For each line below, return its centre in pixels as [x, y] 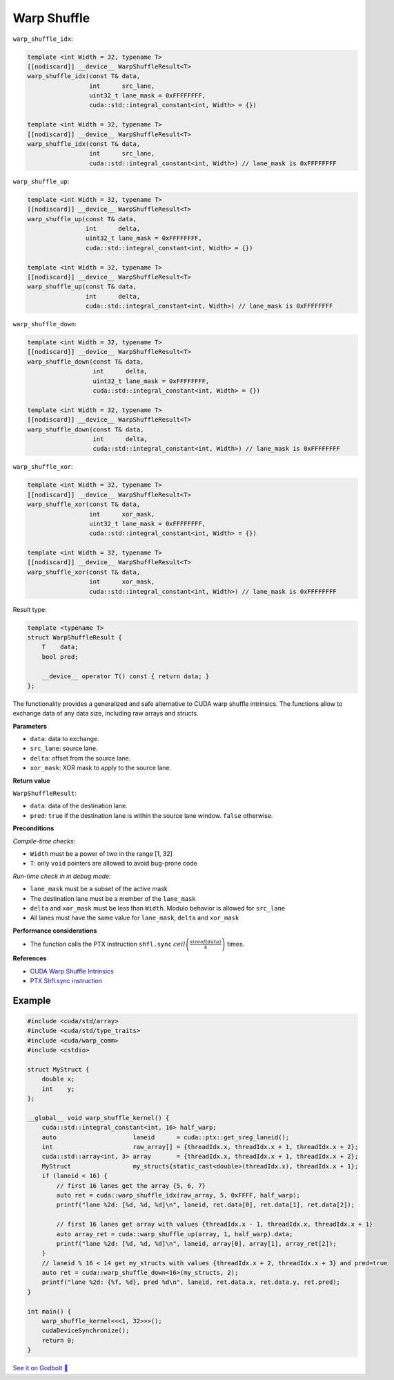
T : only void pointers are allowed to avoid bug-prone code [114, 864]
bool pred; [60, 656]
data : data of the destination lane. [79, 806]
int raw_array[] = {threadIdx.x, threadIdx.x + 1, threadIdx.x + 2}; [200, 1147]
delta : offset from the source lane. [80, 758]
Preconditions [33, 828]
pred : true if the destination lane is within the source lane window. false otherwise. [151, 815]
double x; [58, 1079]
